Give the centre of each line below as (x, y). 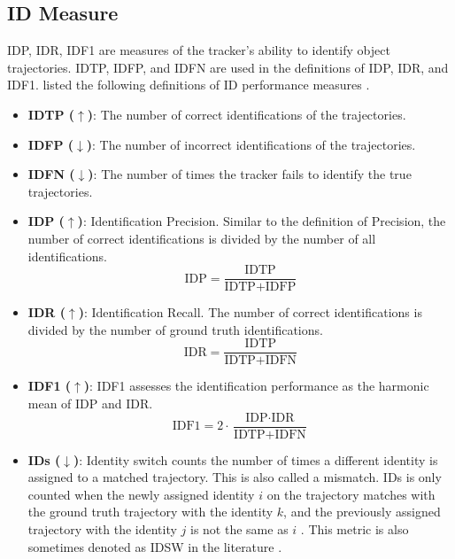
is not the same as (239, 529)
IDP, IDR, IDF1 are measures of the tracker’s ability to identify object (199, 50)
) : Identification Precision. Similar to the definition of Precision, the (262, 221)
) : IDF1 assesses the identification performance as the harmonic (256, 386)
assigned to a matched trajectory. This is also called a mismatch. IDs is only (235, 477)
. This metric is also (355, 529)
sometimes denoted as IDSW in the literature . (155, 546)
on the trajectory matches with (351, 494)
